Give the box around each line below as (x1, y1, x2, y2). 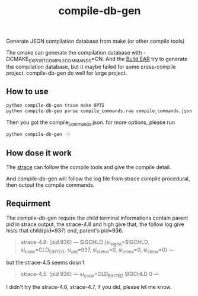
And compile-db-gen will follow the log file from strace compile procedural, (6, 175, 190, 182)
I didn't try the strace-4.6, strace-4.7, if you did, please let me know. (6, 284, 172, 291)
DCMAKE (6, 55, 29, 63)
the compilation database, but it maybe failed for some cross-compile (6, 63, 176, 70)
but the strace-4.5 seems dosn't (6, 259, 85, 266)
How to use (6, 87, 49, 97)
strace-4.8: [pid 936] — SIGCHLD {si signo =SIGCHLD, (20, 238, 150, 247)
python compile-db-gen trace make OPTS (6, 102, 105, 108)
